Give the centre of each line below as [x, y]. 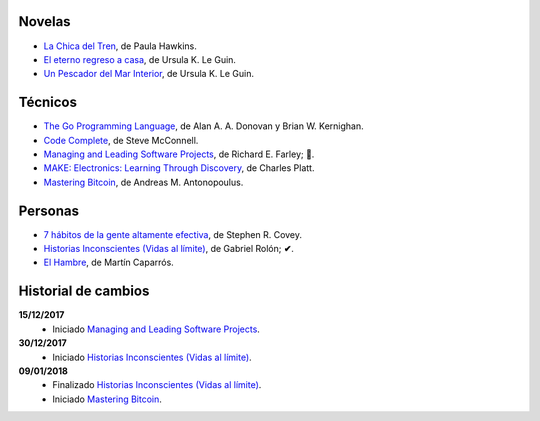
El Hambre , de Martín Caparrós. [108, 262]
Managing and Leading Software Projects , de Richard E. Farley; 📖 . [179, 154]
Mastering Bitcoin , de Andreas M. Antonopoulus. [143, 182]
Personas [49, 210]
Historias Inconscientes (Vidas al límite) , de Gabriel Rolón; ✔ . [168, 249]
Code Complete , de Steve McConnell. [121, 140]
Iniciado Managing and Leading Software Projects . [156, 329]
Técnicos [48, 102]
